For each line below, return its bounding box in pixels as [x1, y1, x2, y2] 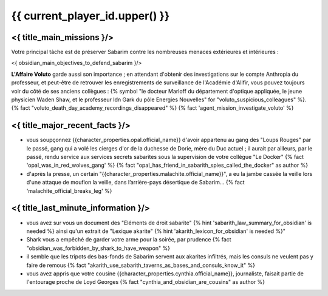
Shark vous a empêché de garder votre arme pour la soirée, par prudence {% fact [26, 236, 231, 243]
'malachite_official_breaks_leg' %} [26, 187, 112, 194]
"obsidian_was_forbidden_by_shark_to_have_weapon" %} [26, 244, 170, 252]
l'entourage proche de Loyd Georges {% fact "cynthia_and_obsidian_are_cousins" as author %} [26, 278, 265, 286]
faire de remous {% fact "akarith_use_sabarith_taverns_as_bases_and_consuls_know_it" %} [26, 261, 255, 269]
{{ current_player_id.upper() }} [11, 9, 170, 22]
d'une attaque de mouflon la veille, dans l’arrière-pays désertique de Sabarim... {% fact [26, 179, 245, 186]
